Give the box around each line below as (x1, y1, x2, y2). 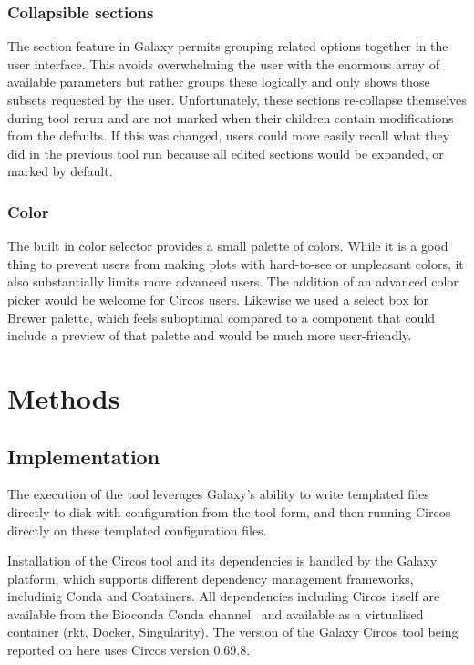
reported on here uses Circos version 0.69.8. (7, 640, 251, 660)
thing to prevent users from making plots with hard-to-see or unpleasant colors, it (7, 254, 464, 273)
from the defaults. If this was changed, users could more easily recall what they (7, 126, 450, 145)
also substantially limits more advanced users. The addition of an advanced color (7, 272, 459, 291)
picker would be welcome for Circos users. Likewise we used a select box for (7, 289, 428, 308)
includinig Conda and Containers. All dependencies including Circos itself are (7, 587, 440, 606)
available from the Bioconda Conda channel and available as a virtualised (7, 604, 424, 623)
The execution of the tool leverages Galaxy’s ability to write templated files (7, 484, 429, 504)
